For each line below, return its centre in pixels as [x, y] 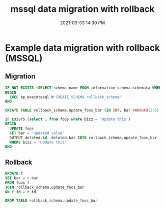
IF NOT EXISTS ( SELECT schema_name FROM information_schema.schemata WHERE [84, 88]
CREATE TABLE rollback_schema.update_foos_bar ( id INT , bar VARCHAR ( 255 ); [83, 110]
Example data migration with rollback [82, 48]
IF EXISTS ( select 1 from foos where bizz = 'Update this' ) [68, 119]
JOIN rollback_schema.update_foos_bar [45, 187]
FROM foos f [17, 183]
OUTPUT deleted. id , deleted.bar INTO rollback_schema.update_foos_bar [83, 138]
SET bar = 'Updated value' [37, 133]
